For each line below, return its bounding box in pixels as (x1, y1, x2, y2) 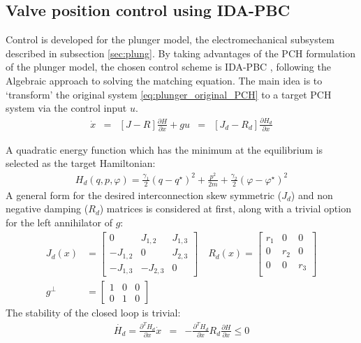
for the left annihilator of (6, 214, 112, 229)
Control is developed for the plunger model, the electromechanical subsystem (6, 32, 335, 47)
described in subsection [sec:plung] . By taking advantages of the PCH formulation (6, 45, 356, 60)
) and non (290, 187, 333, 202)
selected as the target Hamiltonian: (6, 156, 156, 170)
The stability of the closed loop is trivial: (6, 305, 181, 320)
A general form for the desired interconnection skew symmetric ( (6, 187, 282, 202)
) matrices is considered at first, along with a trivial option (99, 201, 351, 216)
